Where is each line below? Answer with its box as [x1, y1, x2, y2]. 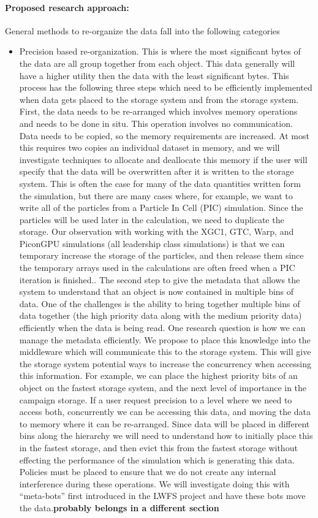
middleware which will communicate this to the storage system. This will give [19, 345, 311, 358]
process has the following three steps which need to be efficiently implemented [19, 81, 312, 94]
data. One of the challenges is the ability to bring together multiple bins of [19, 297, 300, 310]
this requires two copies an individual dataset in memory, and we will [19, 141, 280, 154]
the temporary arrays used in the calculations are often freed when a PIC [19, 261, 295, 274]
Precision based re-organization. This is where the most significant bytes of [19, 45, 301, 58]
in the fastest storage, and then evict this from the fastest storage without [19, 441, 298, 454]
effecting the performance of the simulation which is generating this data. [19, 453, 295, 466]
